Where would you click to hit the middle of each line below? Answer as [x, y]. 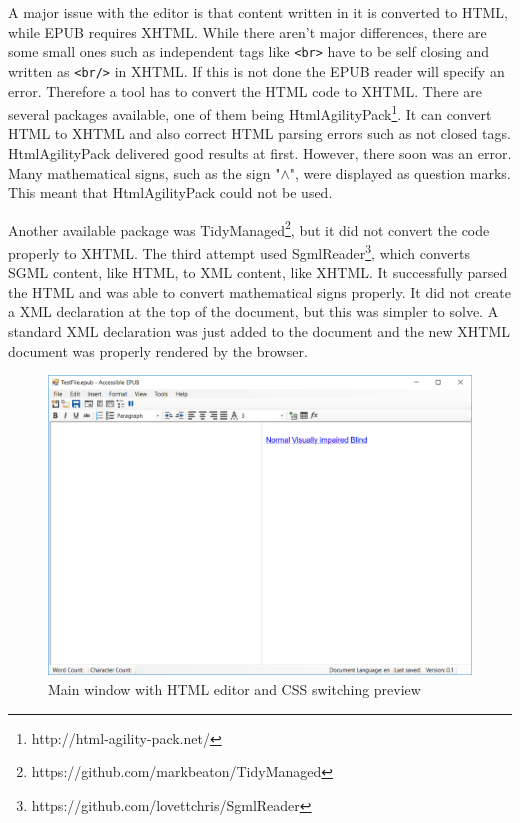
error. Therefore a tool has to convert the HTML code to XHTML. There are [245, 90]
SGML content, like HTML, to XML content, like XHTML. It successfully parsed [258, 272]
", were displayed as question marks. [400, 172]
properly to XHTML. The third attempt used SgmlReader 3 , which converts [239, 251]
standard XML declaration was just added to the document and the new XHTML [259, 331]
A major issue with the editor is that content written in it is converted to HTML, [258, 12]
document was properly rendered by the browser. [158, 350]
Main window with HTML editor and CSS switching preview [234, 688]
